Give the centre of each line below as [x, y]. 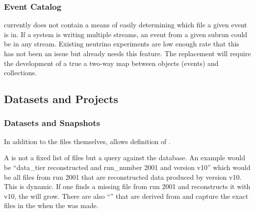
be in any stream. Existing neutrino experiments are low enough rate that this [122, 44]
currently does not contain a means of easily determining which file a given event [126, 25]
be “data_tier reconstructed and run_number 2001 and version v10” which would [127, 167]
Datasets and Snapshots [52, 123]
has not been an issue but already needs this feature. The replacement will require [127, 53]
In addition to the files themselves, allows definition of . [87, 141]
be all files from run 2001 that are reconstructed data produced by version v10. [123, 177]
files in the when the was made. [51, 205]
